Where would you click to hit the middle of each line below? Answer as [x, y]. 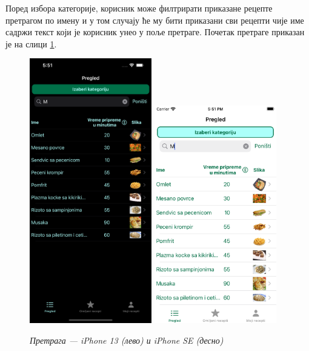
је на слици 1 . [31, 43]
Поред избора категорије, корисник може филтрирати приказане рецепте [139, 8]
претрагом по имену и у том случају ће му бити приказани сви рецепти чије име [155, 20]
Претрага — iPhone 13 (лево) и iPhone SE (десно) [127, 340]
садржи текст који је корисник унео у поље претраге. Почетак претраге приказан [155, 32]
